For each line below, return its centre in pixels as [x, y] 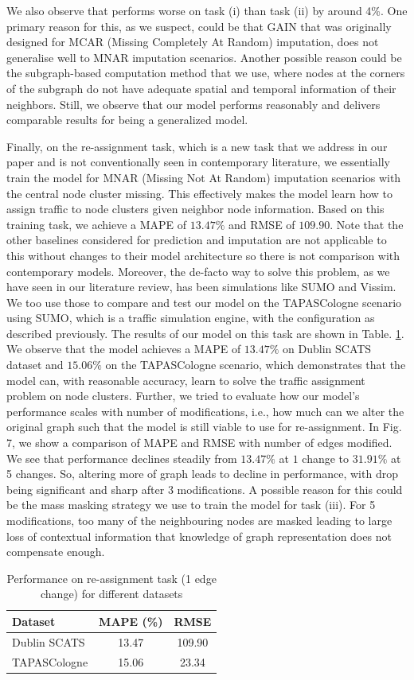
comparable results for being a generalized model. [127, 120]
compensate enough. [56, 552]
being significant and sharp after [86, 489]
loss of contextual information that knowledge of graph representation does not [199, 536]
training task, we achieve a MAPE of [97, 224]
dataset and [35, 365]
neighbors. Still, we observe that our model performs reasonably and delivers [193, 104]
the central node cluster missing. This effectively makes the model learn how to [199, 193]
